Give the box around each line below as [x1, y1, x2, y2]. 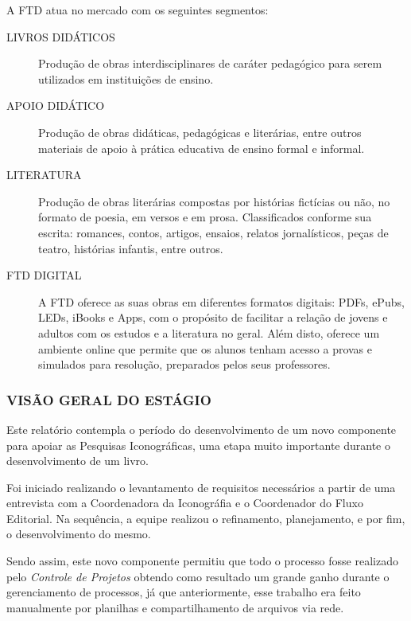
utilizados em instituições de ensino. [38, 70, 214, 87]
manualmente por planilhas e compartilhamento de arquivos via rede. [6, 599, 344, 615]
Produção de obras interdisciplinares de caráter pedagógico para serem [38, 55, 382, 72]
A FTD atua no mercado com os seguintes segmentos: [6, 2, 269, 18]
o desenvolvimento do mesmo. [6, 525, 151, 542]
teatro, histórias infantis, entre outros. [38, 240, 223, 256]
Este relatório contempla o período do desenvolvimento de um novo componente [6, 420, 397, 437]
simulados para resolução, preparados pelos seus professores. [38, 356, 331, 373]
